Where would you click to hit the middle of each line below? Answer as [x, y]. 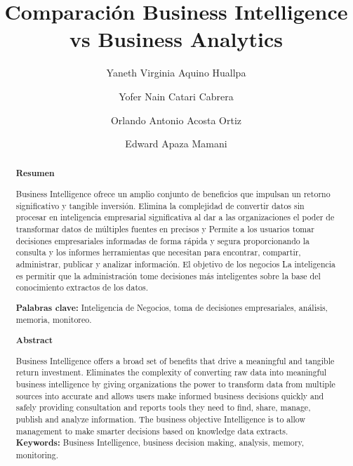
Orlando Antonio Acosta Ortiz [176, 120]
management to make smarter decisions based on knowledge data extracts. [152, 431]
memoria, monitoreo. [54, 320]
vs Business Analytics [176, 39]
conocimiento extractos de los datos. [82, 287]
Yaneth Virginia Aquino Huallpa [176, 73]
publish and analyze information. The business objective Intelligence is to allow [161, 419]
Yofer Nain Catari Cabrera [176, 96]
